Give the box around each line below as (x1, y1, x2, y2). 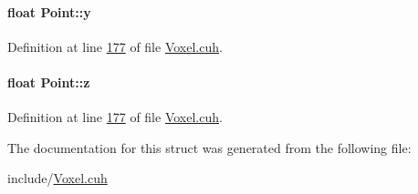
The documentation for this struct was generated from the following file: (7, 138, 412, 157)
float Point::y (7, 2, 91, 21)
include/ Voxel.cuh (7, 168, 108, 188)
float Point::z (7, 72, 90, 91)
